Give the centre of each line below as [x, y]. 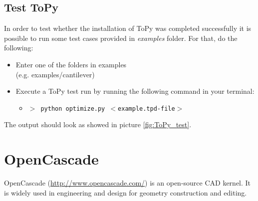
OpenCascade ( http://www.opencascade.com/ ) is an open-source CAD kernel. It [128, 183]
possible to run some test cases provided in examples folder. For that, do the [121, 38]
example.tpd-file [146, 108]
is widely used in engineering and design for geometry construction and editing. [126, 192]
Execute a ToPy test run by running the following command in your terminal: [135, 91]
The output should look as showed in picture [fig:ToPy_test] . [98, 124]
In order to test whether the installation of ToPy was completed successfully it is [128, 28]
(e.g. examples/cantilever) [55, 74]
